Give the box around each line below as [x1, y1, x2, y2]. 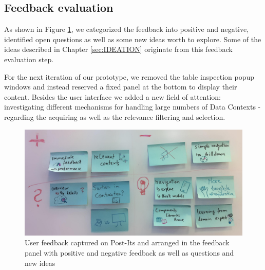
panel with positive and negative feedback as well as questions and [25, 247, 234, 258]
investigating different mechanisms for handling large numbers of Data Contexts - [4, 101, 261, 112]
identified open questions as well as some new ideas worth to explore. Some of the [4, 33, 261, 44]
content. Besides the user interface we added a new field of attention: [4, 91, 221, 102]
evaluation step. [4, 53, 54, 64]
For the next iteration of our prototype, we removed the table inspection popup [4, 71, 255, 82]
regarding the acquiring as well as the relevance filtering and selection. [4, 111, 225, 122]
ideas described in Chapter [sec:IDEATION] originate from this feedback [4, 44, 233, 55]
